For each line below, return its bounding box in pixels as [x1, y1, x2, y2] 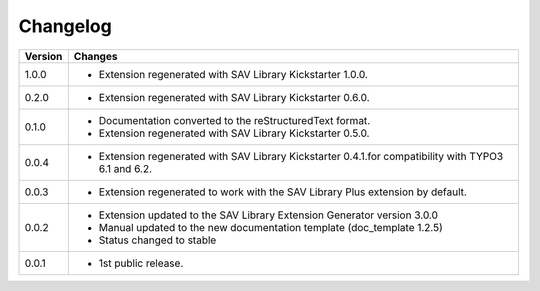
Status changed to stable [98, 233, 217, 247]
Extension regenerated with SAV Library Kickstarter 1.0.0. [98, 67, 369, 81]
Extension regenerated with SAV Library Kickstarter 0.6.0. [98, 90, 370, 104]
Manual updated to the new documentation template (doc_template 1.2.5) [98, 220, 444, 234]
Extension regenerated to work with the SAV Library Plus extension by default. [98, 185, 467, 199]
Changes [73, 49, 118, 63]
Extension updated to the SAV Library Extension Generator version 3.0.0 [98, 208, 439, 222]
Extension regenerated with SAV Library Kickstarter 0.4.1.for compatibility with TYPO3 [98, 149, 504, 163]
